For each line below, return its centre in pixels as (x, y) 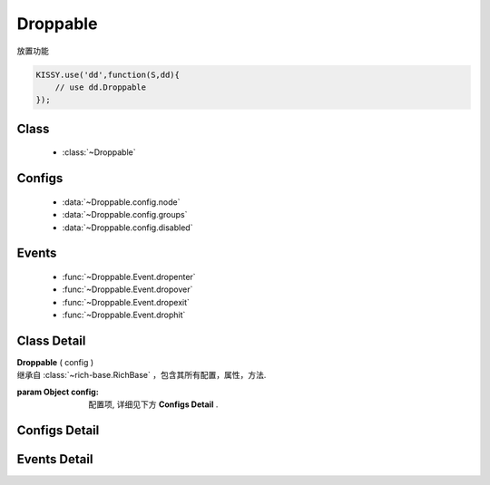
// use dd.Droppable (101, 87)
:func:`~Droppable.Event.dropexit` (126, 302)
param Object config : (58, 392)
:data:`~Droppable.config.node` (121, 202)
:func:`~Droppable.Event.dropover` (127, 289)
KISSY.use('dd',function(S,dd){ (108, 74)
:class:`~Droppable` (99, 152)
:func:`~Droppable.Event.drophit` (124, 315)
